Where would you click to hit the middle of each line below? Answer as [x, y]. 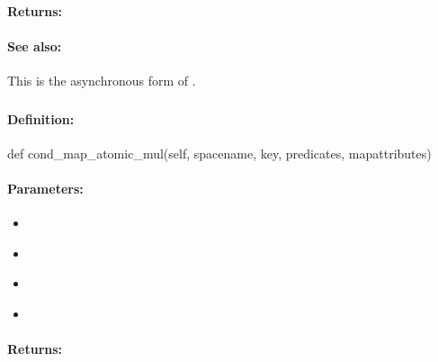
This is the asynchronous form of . [102, 80]
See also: [35, 45]
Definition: [41, 118]
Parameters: [45, 188]
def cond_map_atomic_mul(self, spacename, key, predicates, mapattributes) [219, 153]
